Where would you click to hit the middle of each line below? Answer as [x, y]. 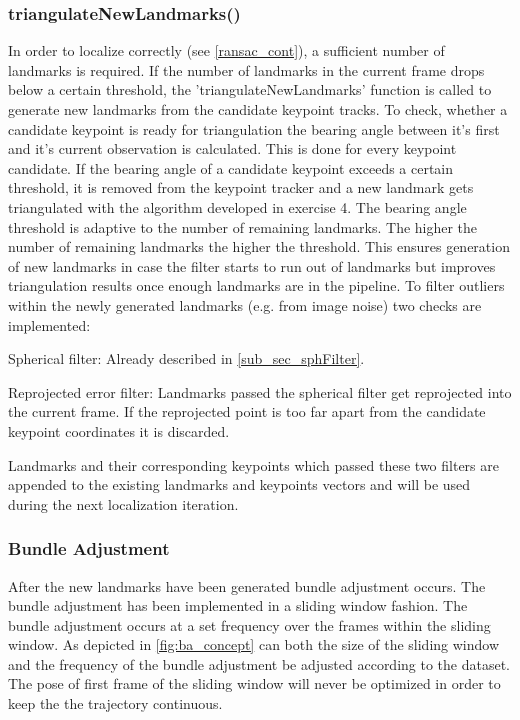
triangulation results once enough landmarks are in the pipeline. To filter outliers [256, 285]
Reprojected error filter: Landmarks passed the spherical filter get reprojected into [260, 391]
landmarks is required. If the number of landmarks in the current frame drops [246, 69]
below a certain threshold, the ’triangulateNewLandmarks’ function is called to [250, 89]
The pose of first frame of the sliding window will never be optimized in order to [254, 683]
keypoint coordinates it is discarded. [119, 430]
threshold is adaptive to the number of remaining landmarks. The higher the [243, 226]
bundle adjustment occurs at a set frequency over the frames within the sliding [249, 624]
